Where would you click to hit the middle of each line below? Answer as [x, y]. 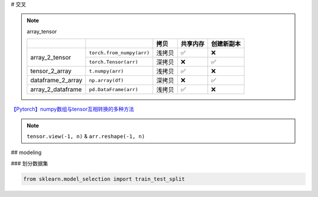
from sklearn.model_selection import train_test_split [104, 179]
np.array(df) [106, 80]
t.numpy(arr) [106, 71]
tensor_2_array [51, 71]
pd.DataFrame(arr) [113, 89]
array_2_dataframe [56, 89]
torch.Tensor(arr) [113, 62]
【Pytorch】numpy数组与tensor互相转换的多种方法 [73, 109]
